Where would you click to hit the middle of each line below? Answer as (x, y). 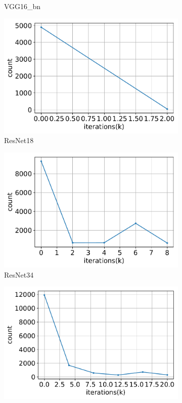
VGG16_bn (22, 6)
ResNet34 (19, 274)
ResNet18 (19, 140)
